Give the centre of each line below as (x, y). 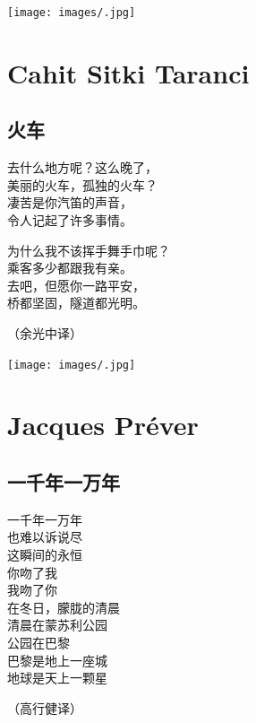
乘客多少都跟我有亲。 (70, 268)
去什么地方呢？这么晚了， (82, 167)
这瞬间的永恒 (45, 554)
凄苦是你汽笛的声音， (70, 202)
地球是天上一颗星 (57, 678)
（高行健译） (45, 707)
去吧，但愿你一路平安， (76, 285)
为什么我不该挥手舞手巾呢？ (89, 250)
